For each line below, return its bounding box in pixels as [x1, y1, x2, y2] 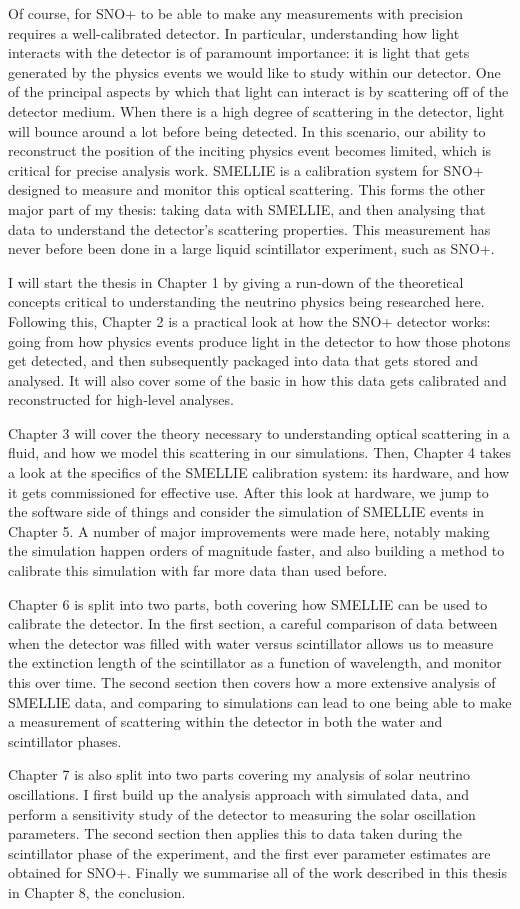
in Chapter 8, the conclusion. [8, 881, 186, 902]
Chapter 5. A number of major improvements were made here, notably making [8, 520, 490, 541]
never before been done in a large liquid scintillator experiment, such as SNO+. [8, 238, 495, 259]
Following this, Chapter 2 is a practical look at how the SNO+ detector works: [8, 310, 491, 331]
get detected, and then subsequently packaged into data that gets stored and [8, 350, 479, 371]
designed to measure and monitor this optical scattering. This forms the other [8, 179, 486, 200]
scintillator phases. [8, 730, 122, 751]
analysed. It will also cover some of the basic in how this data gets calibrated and [8, 369, 507, 390]
